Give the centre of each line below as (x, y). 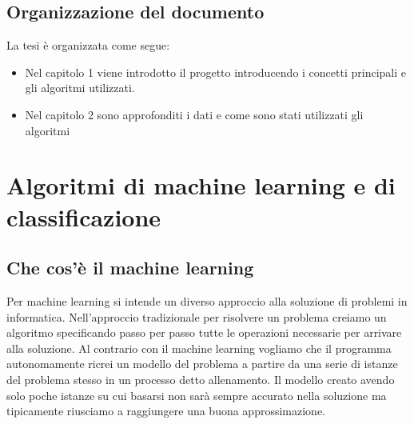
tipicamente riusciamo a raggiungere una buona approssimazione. (166, 411)
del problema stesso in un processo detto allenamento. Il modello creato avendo (201, 379)
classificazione (84, 216)
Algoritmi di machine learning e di (201, 185)
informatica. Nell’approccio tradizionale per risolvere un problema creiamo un (197, 316)
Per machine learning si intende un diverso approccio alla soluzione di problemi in (207, 300)
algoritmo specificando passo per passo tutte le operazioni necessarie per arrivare (204, 332)
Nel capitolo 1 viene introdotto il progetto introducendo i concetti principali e (215, 72)
